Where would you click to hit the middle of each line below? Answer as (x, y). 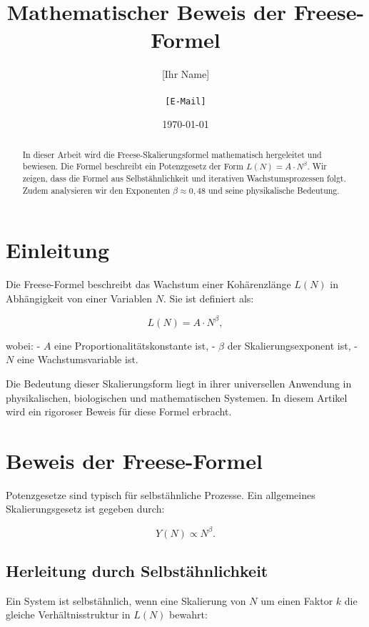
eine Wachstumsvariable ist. (77, 359)
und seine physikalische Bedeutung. (274, 190)
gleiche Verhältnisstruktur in (68, 614)
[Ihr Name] (186, 74)
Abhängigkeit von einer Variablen (79, 298)
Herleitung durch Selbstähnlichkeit (137, 570)
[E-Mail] (186, 101)
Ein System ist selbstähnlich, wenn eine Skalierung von (126, 600)
